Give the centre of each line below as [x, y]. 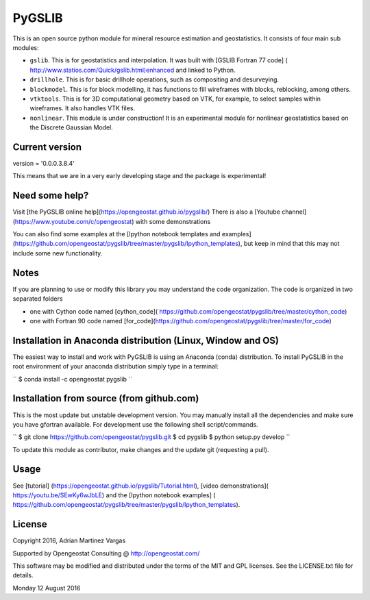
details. [23, 575]
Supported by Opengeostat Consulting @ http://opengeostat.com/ [106, 553]
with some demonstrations [173, 221]
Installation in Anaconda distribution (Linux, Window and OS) [146, 340]
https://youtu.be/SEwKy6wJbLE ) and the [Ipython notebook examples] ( [114, 495]
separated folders [38, 299]
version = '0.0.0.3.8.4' [44, 163]
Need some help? [51, 196]
